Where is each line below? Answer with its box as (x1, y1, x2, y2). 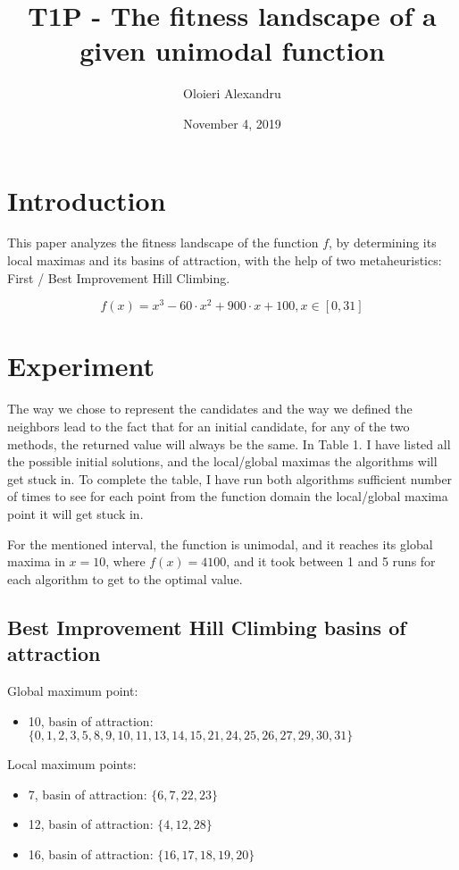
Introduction (7, 181, 166, 218)
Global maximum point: (7, 681, 138, 699)
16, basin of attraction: (28, 844, 154, 863)
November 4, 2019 (183, 113, 281, 132)
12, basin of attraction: (28, 815, 154, 833)
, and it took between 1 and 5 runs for (226, 552, 436, 571)
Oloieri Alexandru (183, 84, 281, 103)
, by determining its (329, 233, 437, 252)
